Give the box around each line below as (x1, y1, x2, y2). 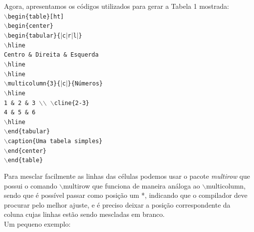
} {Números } (68, 80, 103, 87)
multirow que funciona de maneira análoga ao (63, 180, 200, 190)
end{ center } (7, 147, 46, 154)
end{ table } (7, 157, 43, 164)
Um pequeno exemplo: (4, 219, 71, 229)
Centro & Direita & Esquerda (4, 51, 99, 59)
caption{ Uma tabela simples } (7, 138, 103, 145)
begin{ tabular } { (7, 32, 61, 39)
